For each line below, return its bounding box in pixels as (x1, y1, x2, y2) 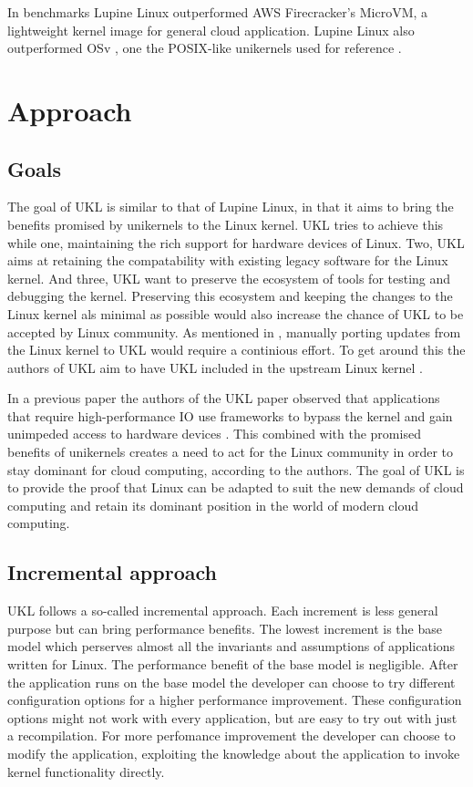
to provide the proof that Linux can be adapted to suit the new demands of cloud (7, 478, 464, 497)
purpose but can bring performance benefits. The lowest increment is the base (7, 618, 442, 637)
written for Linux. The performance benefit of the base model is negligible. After (7, 655, 458, 674)
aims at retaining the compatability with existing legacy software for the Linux (7, 251, 448, 270)
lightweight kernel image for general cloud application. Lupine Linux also (7, 20, 415, 39)
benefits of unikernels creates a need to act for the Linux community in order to (7, 442, 454, 461)
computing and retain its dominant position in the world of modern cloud (7, 495, 419, 514)
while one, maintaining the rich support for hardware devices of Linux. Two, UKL (7, 233, 465, 252)
